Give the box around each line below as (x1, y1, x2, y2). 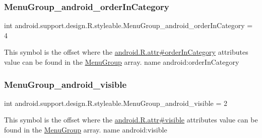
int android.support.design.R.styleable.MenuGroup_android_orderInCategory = (4, 20, 253, 31)
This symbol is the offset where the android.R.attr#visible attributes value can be (4, 114, 258, 125)
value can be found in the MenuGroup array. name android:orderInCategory (4, 57, 239, 67)
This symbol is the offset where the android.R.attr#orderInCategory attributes (4, 47, 248, 57)
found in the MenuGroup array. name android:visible (4, 124, 167, 134)
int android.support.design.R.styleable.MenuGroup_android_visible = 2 (4, 97, 228, 108)
